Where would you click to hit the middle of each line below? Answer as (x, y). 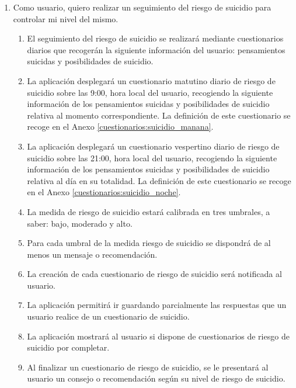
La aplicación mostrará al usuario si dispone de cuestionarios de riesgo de (158, 336)
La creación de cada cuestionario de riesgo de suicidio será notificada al (154, 274)
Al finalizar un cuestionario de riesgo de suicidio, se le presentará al (148, 367)
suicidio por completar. (68, 347)
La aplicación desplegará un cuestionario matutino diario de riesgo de (151, 80)
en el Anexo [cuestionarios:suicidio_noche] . (104, 192)
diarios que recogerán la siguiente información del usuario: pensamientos (156, 49)
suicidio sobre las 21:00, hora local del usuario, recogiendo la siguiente (152, 157)
